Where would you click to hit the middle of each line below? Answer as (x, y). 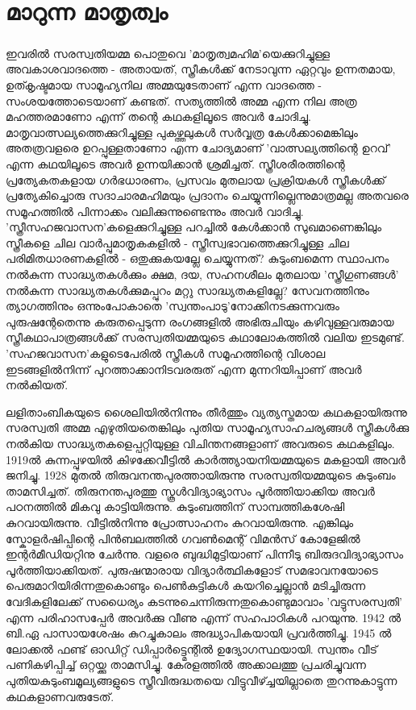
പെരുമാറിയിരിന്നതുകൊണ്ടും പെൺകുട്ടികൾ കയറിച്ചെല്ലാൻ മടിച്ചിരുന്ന (186, 585)
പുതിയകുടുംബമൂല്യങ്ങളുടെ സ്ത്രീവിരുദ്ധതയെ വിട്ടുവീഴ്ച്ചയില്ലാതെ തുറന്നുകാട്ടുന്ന (202, 680)
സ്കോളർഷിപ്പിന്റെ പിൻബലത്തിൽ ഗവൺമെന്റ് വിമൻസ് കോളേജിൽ (183, 538)
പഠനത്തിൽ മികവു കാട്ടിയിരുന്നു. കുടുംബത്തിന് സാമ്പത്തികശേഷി (175, 507)
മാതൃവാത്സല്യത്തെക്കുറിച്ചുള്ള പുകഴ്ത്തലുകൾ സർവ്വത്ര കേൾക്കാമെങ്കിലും (182, 132)
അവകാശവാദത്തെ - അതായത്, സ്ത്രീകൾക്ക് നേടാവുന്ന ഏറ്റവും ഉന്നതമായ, (201, 69)
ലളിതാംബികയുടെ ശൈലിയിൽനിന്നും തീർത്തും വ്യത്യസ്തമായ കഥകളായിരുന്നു (206, 411)
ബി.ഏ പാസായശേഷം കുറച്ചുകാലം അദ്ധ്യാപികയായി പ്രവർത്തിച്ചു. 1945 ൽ (199, 633)
